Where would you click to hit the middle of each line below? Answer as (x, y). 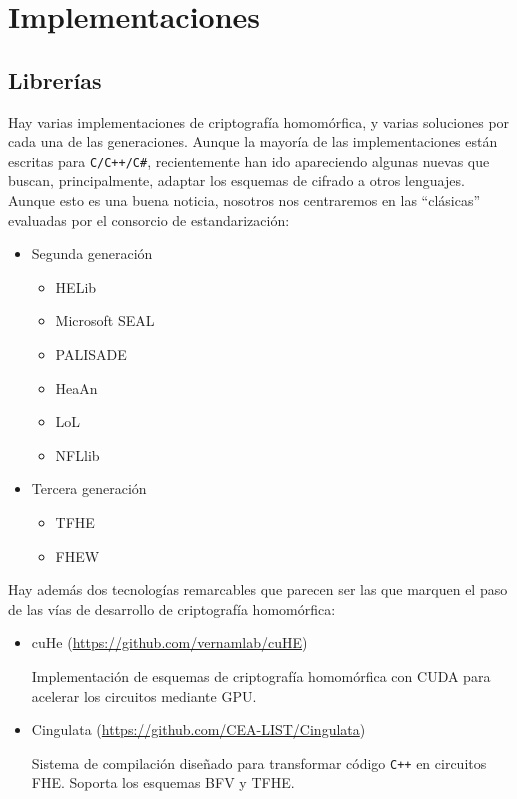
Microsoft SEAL (105, 320)
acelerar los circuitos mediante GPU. (144, 695)
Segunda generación (92, 253)
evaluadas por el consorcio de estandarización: (149, 219)
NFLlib (77, 454)
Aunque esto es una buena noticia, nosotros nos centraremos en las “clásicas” (244, 200)
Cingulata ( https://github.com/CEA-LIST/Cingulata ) (198, 729)
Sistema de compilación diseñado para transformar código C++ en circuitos (259, 762)
